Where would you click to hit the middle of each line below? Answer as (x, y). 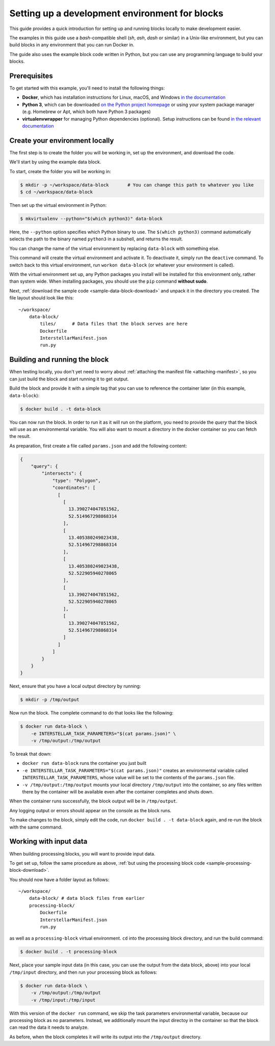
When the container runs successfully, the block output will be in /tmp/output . (93, 801)
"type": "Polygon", (77, 480)
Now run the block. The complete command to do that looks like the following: (91, 713)
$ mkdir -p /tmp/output (50, 700)
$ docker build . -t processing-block (68, 952)
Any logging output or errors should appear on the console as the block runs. (90, 810)
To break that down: (31, 754)
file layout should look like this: (42, 298)
